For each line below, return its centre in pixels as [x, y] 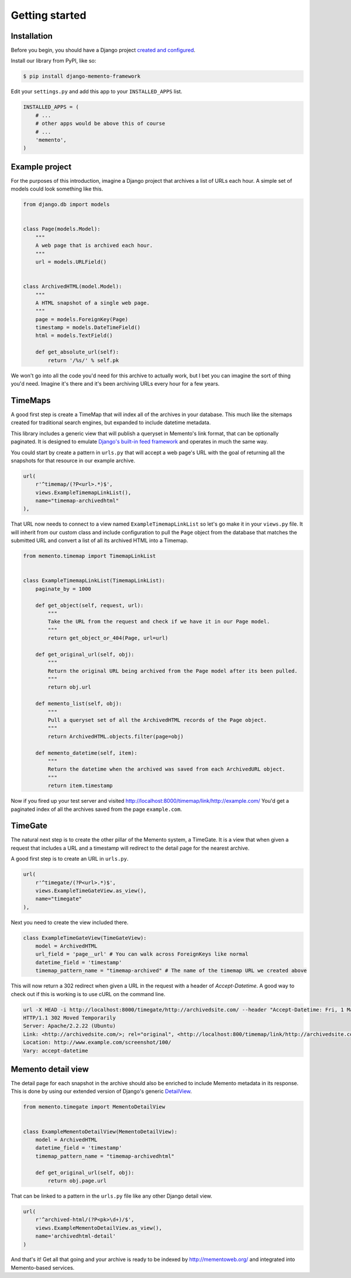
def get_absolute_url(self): [77, 352]
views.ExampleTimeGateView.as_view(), [91, 890]
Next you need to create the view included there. [70, 922]
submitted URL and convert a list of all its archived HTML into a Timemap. [99, 541]
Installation [32, 36]
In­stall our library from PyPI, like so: [54, 61]
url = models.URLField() [71, 262]
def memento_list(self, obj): [79, 704]
